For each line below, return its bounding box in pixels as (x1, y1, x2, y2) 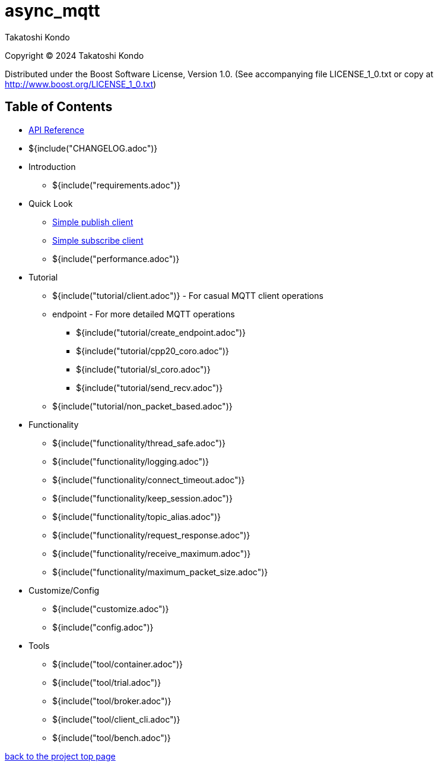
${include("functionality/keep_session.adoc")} (52, 493, 233, 503)
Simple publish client (52, 216, 134, 227)
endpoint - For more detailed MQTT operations (52, 308, 235, 319)
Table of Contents (5, 99, 113, 115)
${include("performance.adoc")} (52, 253, 180, 264)
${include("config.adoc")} (52, 622, 154, 632)
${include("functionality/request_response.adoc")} (52, 529, 250, 540)
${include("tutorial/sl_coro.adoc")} (76, 364, 211, 374)
